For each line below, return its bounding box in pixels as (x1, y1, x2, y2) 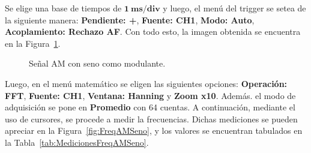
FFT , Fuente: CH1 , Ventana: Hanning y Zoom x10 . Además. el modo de (5, 89, 296, 101)
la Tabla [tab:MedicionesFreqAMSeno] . (5, 136, 149, 148)
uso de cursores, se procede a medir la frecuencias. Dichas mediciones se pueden (5, 112, 298, 125)
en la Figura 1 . (5, 37, 61, 49)
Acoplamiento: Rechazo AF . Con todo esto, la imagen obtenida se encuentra (5, 25, 301, 38)
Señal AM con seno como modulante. (29, 57, 166, 70)
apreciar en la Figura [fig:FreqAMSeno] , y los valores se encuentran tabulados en (5, 124, 303, 137)
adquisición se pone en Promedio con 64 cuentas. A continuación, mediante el (5, 101, 295, 113)
